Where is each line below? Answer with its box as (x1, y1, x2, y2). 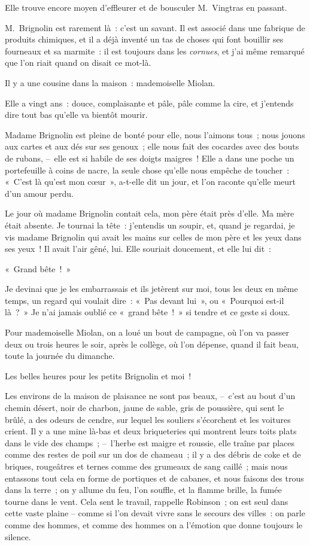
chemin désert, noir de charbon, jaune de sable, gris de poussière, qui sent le (5, 401, 284, 414)
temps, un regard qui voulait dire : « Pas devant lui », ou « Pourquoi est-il (5, 294, 284, 306)
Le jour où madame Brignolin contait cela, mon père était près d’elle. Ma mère (5, 207, 294, 220)
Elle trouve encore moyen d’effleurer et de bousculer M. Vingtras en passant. (5, 1, 287, 13)
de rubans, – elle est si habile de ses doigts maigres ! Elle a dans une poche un (5, 151, 294, 164)
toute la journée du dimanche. (5, 349, 115, 362)
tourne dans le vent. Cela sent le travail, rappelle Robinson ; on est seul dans (5, 495, 288, 507)
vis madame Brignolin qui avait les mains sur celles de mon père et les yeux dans (5, 230, 302, 243)
